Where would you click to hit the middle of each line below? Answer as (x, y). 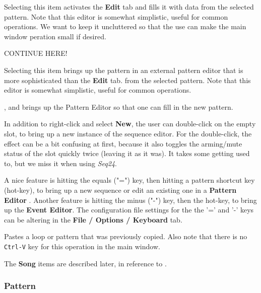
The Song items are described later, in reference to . (85, 263)
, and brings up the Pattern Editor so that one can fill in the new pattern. (119, 106)
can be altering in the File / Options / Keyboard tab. (93, 219)
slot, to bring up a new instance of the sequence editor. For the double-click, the (128, 133)
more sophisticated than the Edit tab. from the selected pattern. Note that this (127, 80)
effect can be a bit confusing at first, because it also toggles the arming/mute (123, 143)
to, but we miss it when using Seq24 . (60, 163)
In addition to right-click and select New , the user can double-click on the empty (130, 124)
